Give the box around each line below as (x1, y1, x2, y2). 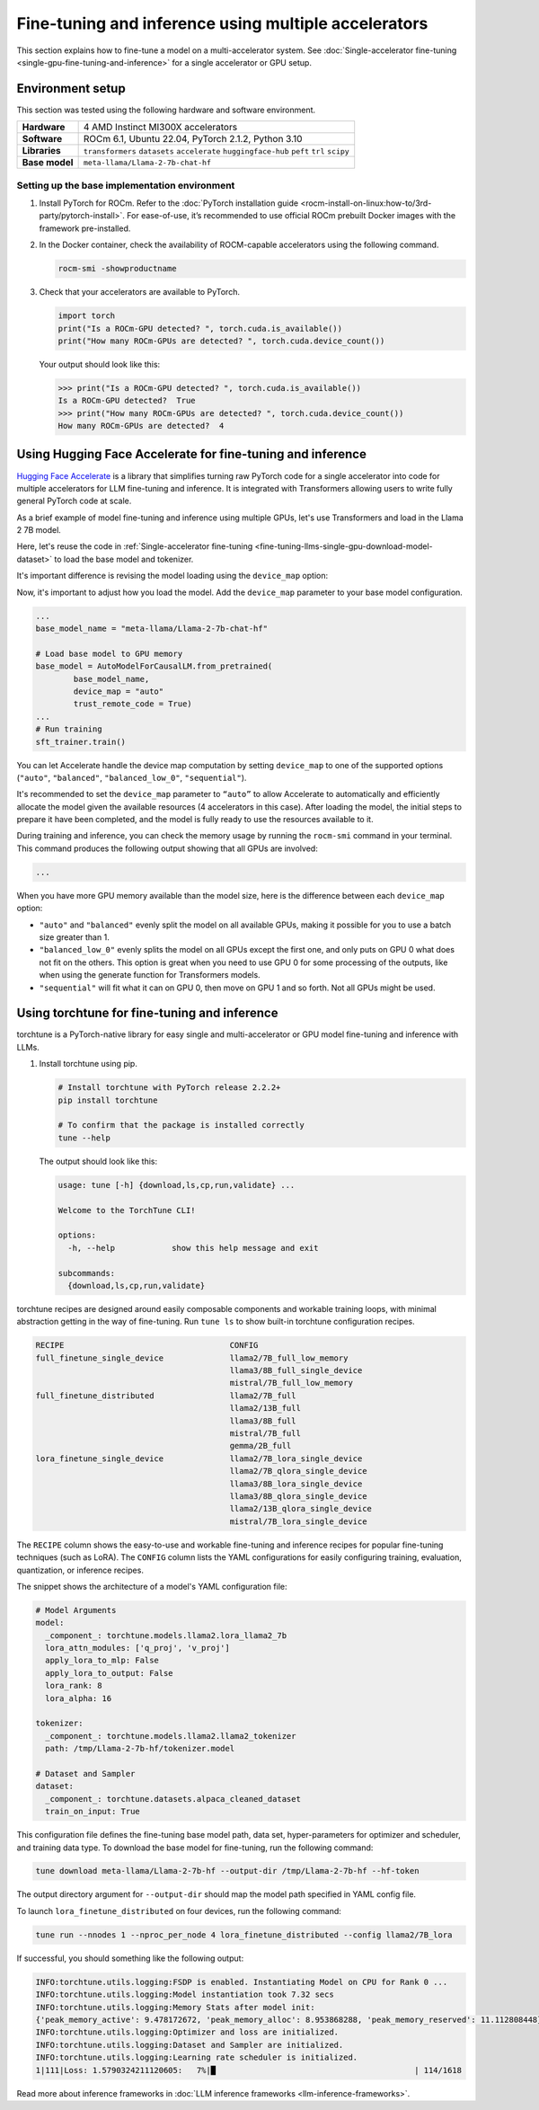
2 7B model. (16, 525, 62, 536)
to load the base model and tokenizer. (54, 554, 194, 564)
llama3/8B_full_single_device (229, 1366, 363, 1376)
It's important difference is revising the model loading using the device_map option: (16, 571, 328, 581)
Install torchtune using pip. (39, 1059, 138, 1069)
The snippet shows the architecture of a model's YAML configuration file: (16, 1581, 287, 1591)
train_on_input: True (45, 1806, 141, 1817)
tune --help (57, 1132, 111, 1143)
